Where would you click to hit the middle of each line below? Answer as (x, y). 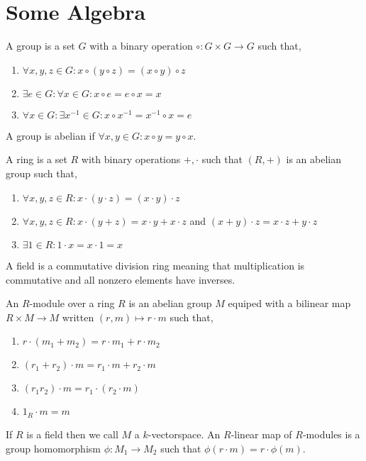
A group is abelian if (50, 135)
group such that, (41, 173)
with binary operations (131, 159)
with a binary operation (141, 46)
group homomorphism (53, 448)
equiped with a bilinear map (289, 303)
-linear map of (261, 434)
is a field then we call (72, 434)
